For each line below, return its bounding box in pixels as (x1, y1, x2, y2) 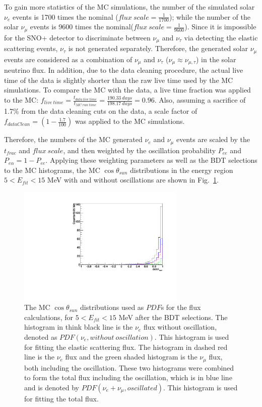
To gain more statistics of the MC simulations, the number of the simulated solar (4, 2, 255, 12)
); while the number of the (169, 11, 250, 22)
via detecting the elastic (184, 32, 258, 42)
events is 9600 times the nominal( (30, 21, 134, 32)
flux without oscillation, (143, 322, 217, 332)
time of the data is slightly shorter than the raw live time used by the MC (4, 74, 233, 85)
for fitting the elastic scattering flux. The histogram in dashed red (24, 341, 228, 352)
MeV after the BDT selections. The (118, 311, 228, 322)
